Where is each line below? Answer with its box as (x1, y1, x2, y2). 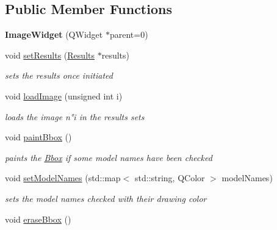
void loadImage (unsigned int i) (5, 89, 123, 102)
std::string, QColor (134, 171, 205, 184)
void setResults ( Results (5, 48, 95, 61)
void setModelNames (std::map (5, 171, 121, 184)
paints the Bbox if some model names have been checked (5, 151, 212, 164)
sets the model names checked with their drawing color (5, 192, 207, 204)
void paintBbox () (5, 131, 72, 143)
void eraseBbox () (5, 212, 71, 225)
